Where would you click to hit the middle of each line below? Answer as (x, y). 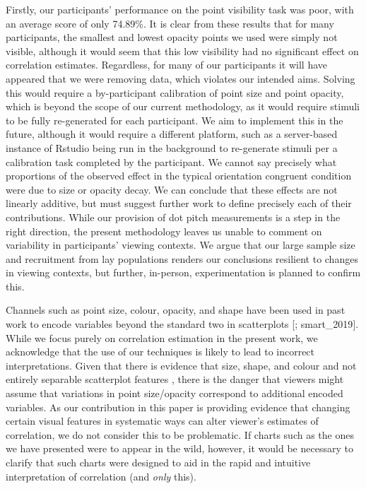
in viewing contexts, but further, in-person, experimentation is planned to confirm (183, 272)
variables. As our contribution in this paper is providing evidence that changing (178, 407)
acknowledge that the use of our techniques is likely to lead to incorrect (160, 352)
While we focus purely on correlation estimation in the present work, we (162, 337)
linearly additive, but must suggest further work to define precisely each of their (179, 203)
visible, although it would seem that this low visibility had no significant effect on (182, 51)
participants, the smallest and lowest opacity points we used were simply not (172, 37)
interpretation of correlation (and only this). (101, 476)
